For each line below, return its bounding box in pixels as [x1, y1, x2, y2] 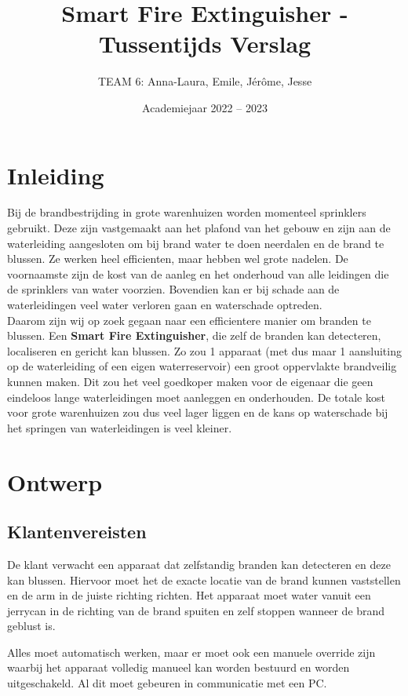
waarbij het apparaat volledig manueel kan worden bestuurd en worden [7, 659, 350, 676]
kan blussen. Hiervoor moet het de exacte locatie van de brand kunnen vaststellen [7, 571, 401, 588]
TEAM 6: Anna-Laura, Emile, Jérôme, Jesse [97, 73, 312, 89]
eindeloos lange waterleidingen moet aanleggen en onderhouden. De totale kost [7, 388, 385, 405]
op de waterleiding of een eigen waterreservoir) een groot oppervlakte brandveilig [7, 358, 397, 374]
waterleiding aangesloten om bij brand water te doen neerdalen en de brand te [7, 235, 384, 251]
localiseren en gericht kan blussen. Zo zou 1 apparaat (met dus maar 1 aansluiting [7, 342, 402, 359]
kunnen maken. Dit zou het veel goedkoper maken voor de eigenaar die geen [7, 373, 373, 389]
